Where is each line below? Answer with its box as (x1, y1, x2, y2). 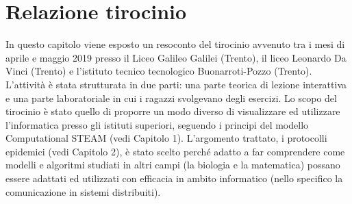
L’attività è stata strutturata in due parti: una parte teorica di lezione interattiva (5, 77, 347, 91)
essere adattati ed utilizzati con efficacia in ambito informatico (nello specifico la (5, 171, 343, 186)
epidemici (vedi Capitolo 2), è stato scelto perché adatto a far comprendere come (5, 144, 345, 158)
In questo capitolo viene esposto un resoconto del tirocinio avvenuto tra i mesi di (5, 37, 345, 51)
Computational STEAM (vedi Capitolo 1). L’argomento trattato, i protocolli (5, 131, 327, 145)
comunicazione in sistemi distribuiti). (5, 184, 161, 199)
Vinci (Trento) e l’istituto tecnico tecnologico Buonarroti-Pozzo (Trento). (5, 64, 312, 78)
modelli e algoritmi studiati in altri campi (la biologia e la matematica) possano (5, 157, 340, 172)
